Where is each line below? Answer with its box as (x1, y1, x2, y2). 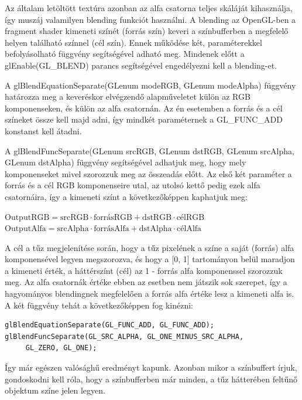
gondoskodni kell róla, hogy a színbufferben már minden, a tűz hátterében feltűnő (5, 372, 298, 385)
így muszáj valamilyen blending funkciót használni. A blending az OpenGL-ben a (5, 13, 296, 25)
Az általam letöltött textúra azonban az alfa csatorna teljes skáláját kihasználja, (5, 2, 293, 13)
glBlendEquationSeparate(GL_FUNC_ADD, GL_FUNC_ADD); (5, 321, 214, 330)
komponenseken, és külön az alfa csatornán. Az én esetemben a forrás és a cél (5, 101, 283, 114)
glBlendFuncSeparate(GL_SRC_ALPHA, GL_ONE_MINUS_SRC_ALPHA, (5, 332, 244, 341)
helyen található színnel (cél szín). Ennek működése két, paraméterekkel (5, 36, 262, 48)
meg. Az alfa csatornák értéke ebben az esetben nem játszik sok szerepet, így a (5, 276, 287, 288)
